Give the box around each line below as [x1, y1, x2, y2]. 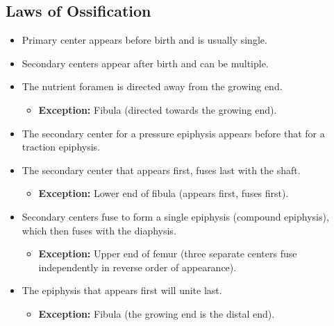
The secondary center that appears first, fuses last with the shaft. [22, 162, 301, 177]
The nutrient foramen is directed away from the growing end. [22, 79, 283, 94]
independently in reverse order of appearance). [38, 259, 237, 274]
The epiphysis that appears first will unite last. [22, 283, 222, 298]
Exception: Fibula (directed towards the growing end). [38, 102, 277, 117]
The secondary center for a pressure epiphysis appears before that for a [22, 126, 325, 140]
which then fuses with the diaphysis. [22, 223, 176, 237]
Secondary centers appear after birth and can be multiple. [22, 55, 269, 70]
